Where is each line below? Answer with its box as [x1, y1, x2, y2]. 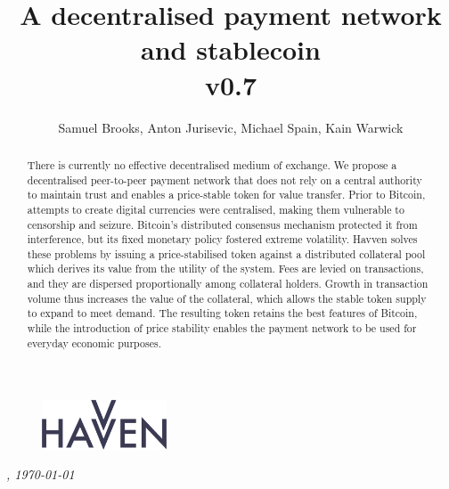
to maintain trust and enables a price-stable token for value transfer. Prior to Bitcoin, [27, 187, 426, 202]
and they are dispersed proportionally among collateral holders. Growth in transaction [27, 276, 429, 291]
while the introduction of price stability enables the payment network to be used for [27, 321, 417, 336]
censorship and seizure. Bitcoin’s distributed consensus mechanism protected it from [27, 216, 418, 232]
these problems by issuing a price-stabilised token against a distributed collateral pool [27, 246, 426, 261]
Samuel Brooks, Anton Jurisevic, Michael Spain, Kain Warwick [58, 118, 404, 136]
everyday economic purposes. [27, 335, 161, 350]
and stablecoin [141, 31, 321, 68]
